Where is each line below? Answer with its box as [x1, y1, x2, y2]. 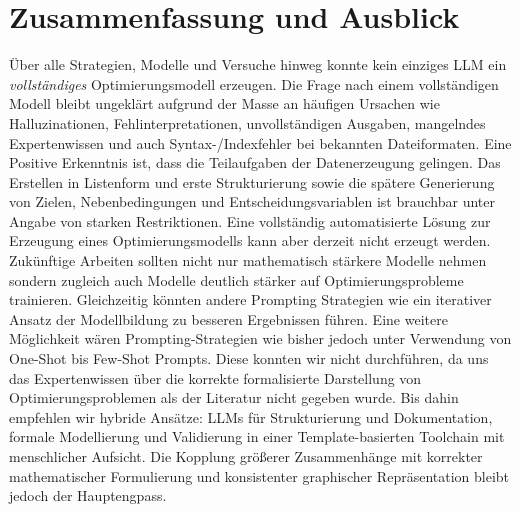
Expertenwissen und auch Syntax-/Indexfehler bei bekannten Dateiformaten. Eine [9, 132, 512, 153]
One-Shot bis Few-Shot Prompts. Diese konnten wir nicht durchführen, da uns [9, 348, 489, 369]
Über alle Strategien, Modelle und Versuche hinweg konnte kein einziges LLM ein [9, 54, 507, 75]
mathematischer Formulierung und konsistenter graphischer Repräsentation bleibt [9, 465, 510, 486]
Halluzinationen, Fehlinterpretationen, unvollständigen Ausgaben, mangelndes [9, 112, 486, 133]
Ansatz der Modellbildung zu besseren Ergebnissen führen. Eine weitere [9, 308, 448, 329]
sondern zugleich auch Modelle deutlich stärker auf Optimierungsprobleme [9, 269, 464, 290]
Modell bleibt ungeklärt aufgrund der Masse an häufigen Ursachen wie [9, 93, 440, 114]
